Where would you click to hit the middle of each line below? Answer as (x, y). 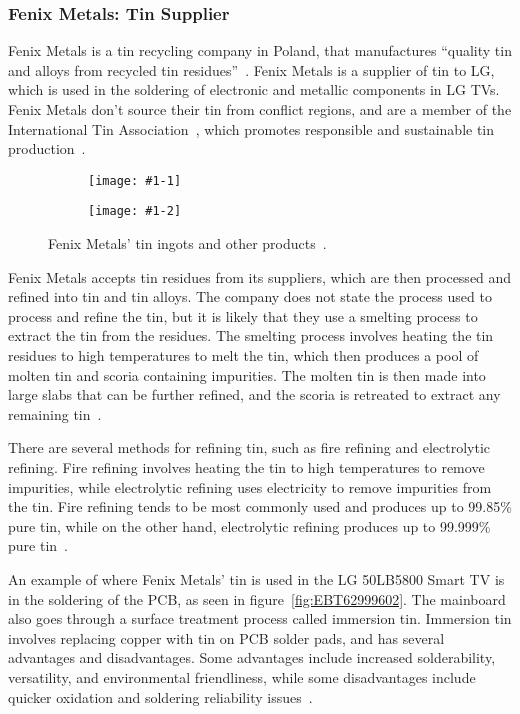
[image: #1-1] (135, 180)
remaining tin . (55, 413)
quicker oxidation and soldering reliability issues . (160, 696)
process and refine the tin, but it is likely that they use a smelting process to (243, 315)
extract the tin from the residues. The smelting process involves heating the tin (251, 335)
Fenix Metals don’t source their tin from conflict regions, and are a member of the (260, 109)
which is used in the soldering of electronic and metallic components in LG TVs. (254, 89)
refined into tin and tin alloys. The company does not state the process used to (250, 296)
